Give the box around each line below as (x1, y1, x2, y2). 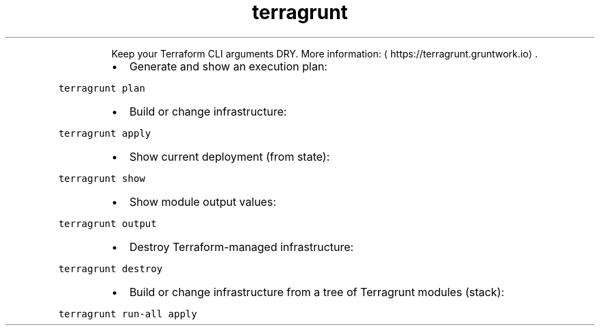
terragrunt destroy (58, 263, 163, 274)
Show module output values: (129, 194, 276, 209)
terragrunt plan (58, 82, 145, 94)
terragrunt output (58, 217, 157, 229)
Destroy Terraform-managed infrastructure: (129, 239, 354, 254)
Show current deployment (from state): (129, 149, 330, 163)
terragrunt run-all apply (58, 308, 197, 319)
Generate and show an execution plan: (129, 59, 327, 73)
